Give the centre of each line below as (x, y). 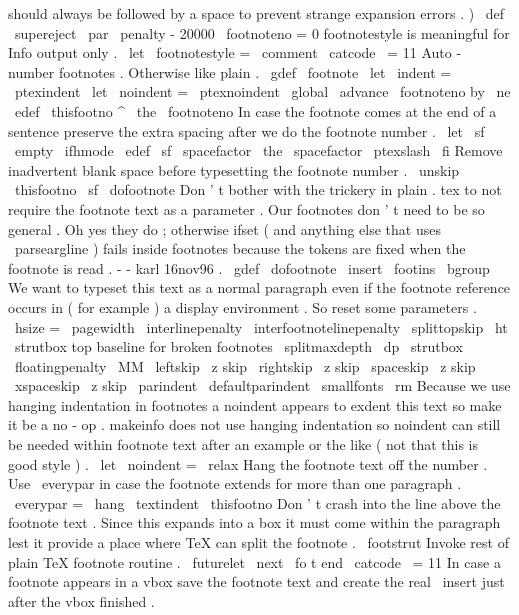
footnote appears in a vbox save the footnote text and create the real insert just (256, 581)
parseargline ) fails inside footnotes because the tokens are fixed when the (240, 248)
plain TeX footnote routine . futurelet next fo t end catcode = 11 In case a (254, 561)
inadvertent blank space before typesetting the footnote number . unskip (234, 169)
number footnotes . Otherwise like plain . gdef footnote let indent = (230, 71)
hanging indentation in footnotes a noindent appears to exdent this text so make (255, 404)
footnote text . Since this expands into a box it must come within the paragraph (254, 522)
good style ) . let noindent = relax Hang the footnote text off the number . (248, 463)
